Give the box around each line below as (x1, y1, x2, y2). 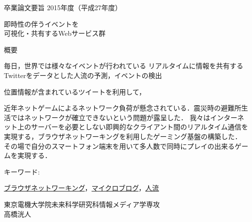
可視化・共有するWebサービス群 (4, 28, 106, 38)
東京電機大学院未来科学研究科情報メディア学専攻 (4, 199, 160, 209)
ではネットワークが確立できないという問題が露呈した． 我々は (10, 112, 210, 122)
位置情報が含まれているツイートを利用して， (4, 86, 146, 96)
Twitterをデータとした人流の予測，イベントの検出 (4, 70, 162, 80)
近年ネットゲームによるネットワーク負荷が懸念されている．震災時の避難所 (4, 103, 241, 113)
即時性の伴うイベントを (4, 18, 79, 29)
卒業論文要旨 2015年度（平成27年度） (4, 2, 122, 12)
